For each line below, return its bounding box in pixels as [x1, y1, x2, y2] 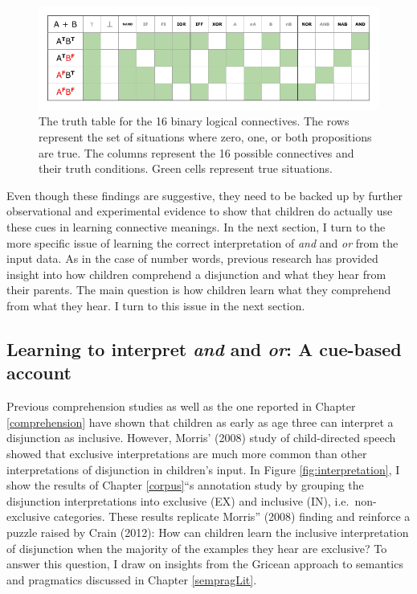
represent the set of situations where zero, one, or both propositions [39, 129, 372, 145]
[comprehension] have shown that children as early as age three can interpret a [6, 413, 394, 430]
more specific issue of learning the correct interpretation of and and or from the [6, 234, 399, 251]
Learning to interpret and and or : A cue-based [6, 337, 402, 361]
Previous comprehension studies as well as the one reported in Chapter [6, 398, 356, 415]
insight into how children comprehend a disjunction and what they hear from [6, 265, 386, 282]
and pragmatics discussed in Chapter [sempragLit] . [6, 571, 257, 588]
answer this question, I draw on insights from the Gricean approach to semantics [6, 555, 403, 572]
